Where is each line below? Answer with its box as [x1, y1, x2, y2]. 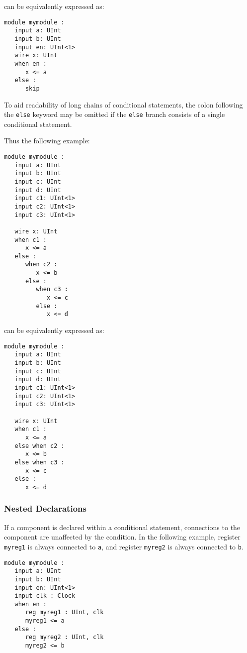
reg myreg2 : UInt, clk [25, 634, 104, 641]
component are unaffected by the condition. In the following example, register [4, 532, 241, 542]
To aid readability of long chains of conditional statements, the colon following [4, 99, 243, 109]
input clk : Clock [14, 592, 76, 600]
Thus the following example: [4, 135, 90, 146]
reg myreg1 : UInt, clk [25, 609, 104, 616]
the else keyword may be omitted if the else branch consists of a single [4, 109, 225, 119]
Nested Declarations [4, 502, 86, 515]
